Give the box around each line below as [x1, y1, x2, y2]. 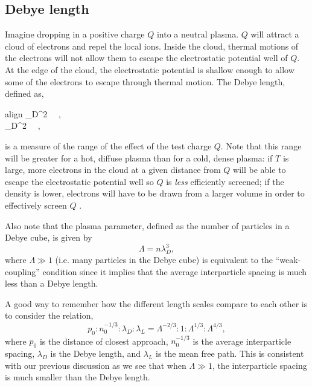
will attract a [250, 28, 299, 41]
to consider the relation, [5, 309, 94, 322]
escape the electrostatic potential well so [5, 175, 154, 187]
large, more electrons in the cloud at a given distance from [5, 163, 221, 176]
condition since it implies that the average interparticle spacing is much [42, 265, 307, 278]
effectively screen [5, 198, 67, 211]
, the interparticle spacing [212, 359, 307, 371]
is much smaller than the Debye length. [5, 371, 150, 383]
